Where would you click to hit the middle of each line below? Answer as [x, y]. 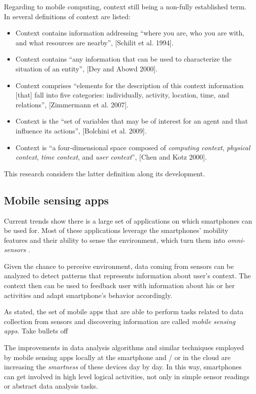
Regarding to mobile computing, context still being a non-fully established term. [125, 6]
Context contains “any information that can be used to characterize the [124, 59]
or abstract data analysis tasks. [51, 386]
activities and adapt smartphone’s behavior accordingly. [88, 295]
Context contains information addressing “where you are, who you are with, [130, 33]
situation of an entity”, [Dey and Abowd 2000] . [86, 68]
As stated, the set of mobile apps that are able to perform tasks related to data [124, 312]
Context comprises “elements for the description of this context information [129, 85]
